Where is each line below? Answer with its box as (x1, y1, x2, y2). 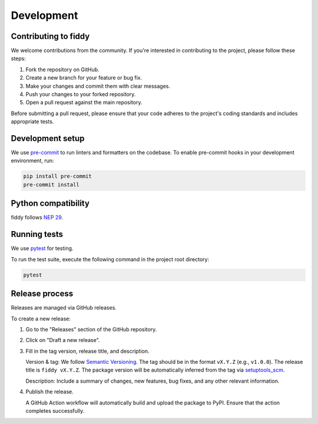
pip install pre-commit (23, 173, 92, 180)
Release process (11, 289, 74, 299)
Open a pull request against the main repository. (25, 99, 143, 106)
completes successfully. (25, 407, 85, 415)
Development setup (11, 133, 85, 143)
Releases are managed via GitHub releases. (11, 304, 117, 311)
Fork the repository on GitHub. (25, 65, 100, 73)
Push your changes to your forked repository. (25, 91, 136, 98)
